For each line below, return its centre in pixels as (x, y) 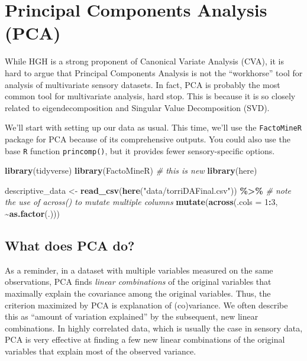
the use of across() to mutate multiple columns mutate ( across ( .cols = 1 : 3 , (141, 202)
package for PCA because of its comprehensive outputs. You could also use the (148, 139)
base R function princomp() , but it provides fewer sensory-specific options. (140, 150)
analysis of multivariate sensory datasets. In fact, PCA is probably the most (143, 84)
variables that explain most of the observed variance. (101, 351)
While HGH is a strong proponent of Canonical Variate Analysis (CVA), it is (144, 61)
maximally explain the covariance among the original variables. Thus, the (138, 293)
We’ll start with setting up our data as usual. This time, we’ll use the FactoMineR (153, 127)
